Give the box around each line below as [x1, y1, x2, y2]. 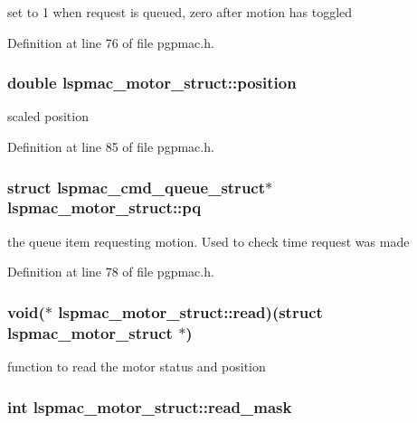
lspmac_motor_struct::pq [7, 196, 202, 219]
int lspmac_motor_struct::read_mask [7, 395, 292, 418]
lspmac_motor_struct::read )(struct [58, 300, 323, 323]
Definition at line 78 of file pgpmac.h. [7, 262, 214, 281]
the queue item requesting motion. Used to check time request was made [7, 231, 410, 250]
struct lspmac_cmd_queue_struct [7, 175, 266, 198]
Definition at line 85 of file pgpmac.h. [7, 137, 214, 155]
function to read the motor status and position [7, 357, 266, 376]
